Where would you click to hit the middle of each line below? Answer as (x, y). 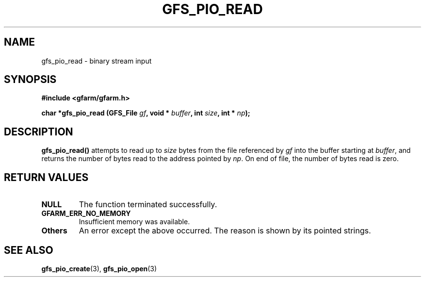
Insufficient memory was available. (134, 222)
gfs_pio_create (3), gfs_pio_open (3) (99, 268)
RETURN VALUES (46, 177)
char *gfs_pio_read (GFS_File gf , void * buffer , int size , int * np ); (146, 113)
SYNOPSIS (30, 80)
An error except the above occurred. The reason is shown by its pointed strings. (225, 231)
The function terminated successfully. (148, 205)
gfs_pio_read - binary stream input (97, 61)
